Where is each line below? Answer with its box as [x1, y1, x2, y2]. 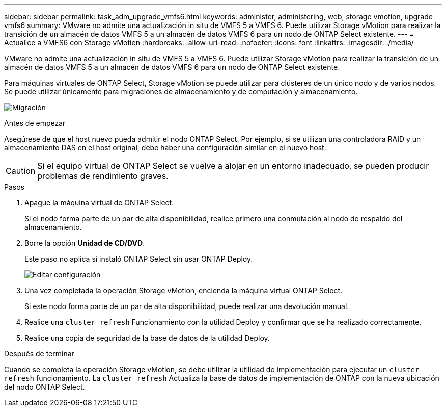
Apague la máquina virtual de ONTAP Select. [24, 198, 174, 207]
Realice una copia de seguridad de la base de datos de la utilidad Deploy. [24, 333, 270, 342]
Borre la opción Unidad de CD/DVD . [24, 239, 145, 247]
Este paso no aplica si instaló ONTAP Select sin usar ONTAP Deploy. [24, 254, 253, 263]
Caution [6, 166, 36, 176]
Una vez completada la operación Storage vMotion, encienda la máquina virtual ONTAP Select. [24, 286, 343, 295]
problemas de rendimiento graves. [37, 171, 169, 181]
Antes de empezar [4, 119, 66, 127]
